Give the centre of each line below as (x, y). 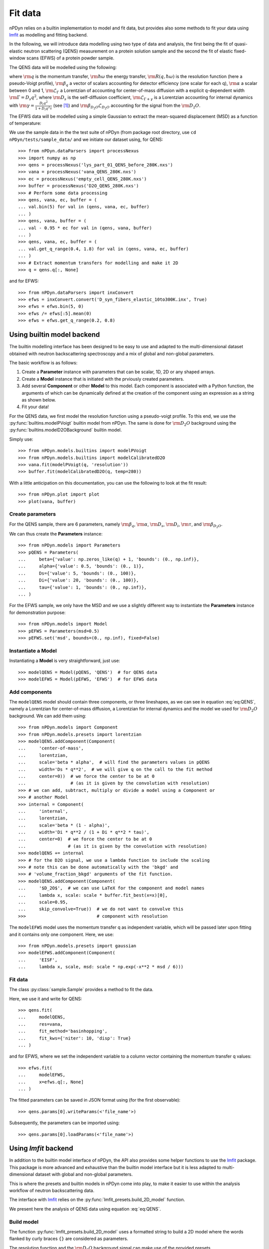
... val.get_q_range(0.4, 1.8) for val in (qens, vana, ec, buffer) (103, 249)
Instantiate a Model (33, 650)
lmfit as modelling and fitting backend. (49, 34)
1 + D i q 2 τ (44, 108)
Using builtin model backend (55, 335)
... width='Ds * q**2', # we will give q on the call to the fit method (115, 769)
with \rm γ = (22, 105)
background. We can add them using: (48, 716)
